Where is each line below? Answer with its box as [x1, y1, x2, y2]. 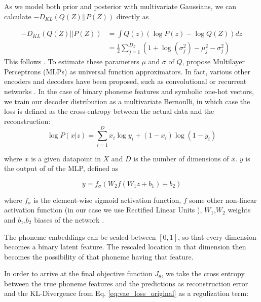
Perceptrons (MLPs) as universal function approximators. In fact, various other [4, 66, 250, 76]
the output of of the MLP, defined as [4, 163, 119, 174]
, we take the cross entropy [161, 268, 245, 279]
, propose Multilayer [182, 56, 245, 67]
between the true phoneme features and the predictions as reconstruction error [4, 278, 248, 288]
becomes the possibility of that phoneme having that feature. [4, 251, 194, 262]
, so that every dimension [178, 231, 256, 242]
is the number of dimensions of [133, 153, 229, 163]
